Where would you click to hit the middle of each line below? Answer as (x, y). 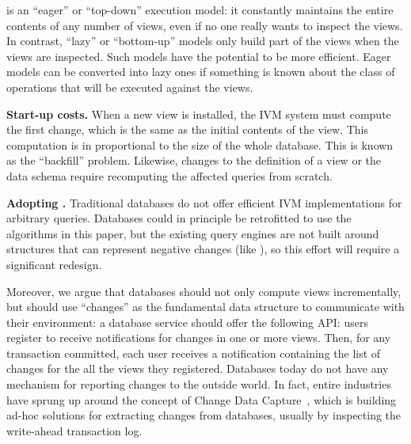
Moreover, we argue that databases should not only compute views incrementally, (204, 291)
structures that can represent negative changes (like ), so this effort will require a (203, 249)
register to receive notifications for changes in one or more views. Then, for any (199, 338)
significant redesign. (54, 264)
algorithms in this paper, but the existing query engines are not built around (193, 233)
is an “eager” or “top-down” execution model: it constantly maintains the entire (200, 9)
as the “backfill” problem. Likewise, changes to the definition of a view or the (194, 160)
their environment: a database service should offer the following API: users (187, 322)
